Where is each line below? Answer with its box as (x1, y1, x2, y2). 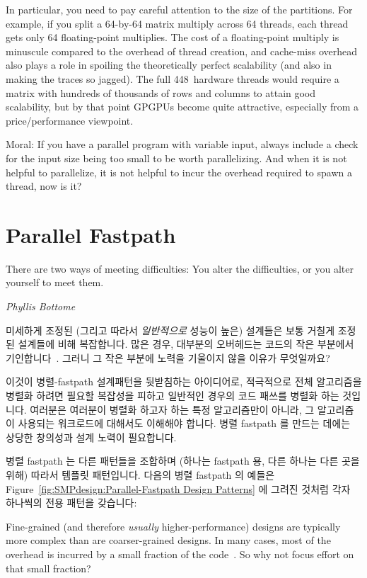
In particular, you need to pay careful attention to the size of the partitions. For (6, 2, 353, 16)
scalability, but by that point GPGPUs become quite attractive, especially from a (6, 99, 359, 114)
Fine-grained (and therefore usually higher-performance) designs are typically (6, 518, 341, 533)
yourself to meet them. (6, 275, 104, 290)
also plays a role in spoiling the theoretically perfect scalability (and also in (6, 57, 332, 72)
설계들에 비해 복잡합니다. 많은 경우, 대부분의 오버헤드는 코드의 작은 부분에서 (18, 336, 354, 351)
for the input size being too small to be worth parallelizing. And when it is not (6, 150, 347, 165)
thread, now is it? (6, 178, 82, 193)
